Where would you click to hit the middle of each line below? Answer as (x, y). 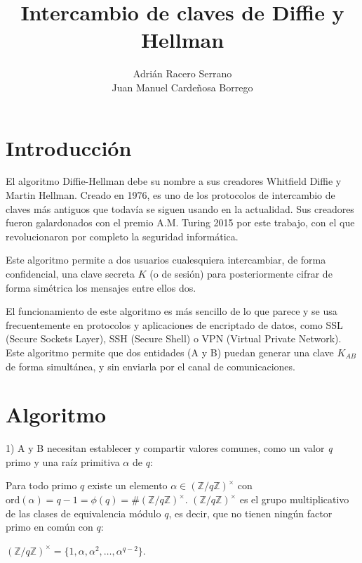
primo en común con (49, 527)
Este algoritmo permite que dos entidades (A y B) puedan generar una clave (170, 352)
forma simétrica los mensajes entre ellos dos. (101, 287)
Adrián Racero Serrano (182, 73)
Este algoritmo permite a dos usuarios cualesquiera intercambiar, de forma (166, 260)
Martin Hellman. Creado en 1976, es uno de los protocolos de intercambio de (170, 195)
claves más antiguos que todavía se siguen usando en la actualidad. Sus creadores (180, 208)
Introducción (69, 147)
